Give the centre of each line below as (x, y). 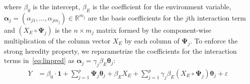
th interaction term (217, 17)
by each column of (152, 40)
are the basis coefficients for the (136, 17)
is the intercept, (56, 6)
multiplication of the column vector (57, 40)
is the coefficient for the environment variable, (162, 6)
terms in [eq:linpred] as (39, 60)
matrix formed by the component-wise (154, 30)
